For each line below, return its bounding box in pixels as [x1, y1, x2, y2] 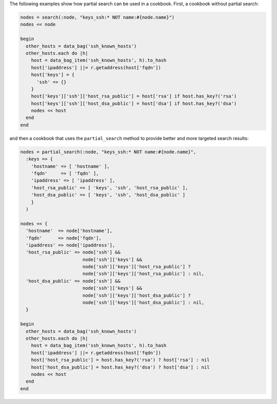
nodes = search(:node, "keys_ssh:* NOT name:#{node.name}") [20, 14, 175, 20]
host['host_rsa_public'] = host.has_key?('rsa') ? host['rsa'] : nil [31, 357, 210, 363]
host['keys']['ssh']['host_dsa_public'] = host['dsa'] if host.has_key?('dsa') [31, 100, 237, 106]
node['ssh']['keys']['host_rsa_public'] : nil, [82, 271, 205, 277]
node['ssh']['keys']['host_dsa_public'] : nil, [82, 300, 205, 306]
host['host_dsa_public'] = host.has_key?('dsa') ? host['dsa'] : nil [31, 364, 210, 370]
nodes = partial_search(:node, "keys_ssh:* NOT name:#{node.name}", [20, 149, 196, 155]
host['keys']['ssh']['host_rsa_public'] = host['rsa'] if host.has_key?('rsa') [31, 93, 237, 99]
